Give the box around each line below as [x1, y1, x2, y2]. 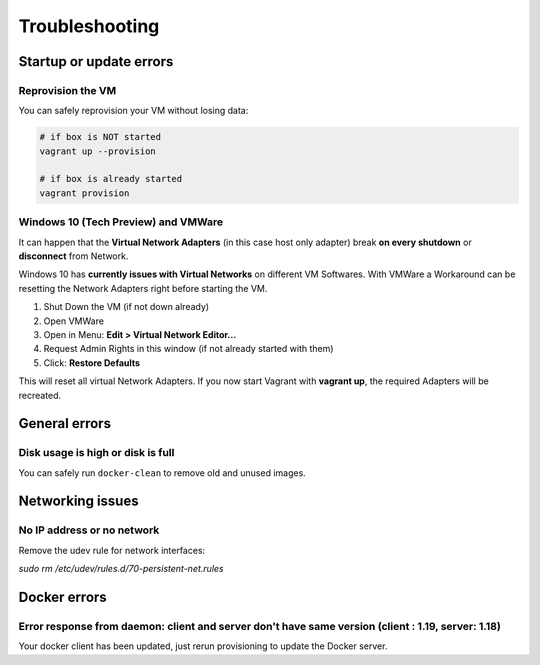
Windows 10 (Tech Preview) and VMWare [18, 215, 224, 229]
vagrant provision [39, 187, 130, 199]
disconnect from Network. [18, 250, 129, 262]
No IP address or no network [18, 523, 160, 537]
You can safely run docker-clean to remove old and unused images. [18, 466, 307, 479]
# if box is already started [39, 173, 183, 185]
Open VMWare [43, 315, 105, 327]
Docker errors [18, 589, 107, 606]
